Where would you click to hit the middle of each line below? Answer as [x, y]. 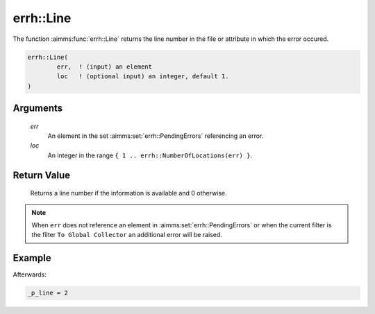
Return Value [42, 175]
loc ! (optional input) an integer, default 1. [143, 77]
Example [32, 258]
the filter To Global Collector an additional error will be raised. [127, 235]
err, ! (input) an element [105, 67]
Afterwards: [30, 274]
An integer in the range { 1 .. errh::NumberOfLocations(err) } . [150, 155]
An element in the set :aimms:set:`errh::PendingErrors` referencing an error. [156, 136]
